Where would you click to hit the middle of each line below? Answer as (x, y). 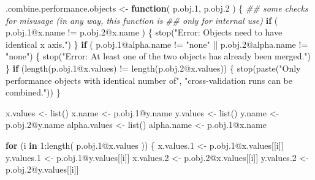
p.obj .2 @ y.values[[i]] (42, 169)
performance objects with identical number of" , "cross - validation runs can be (149, 80)
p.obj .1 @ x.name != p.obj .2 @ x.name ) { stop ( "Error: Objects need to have (144, 32)
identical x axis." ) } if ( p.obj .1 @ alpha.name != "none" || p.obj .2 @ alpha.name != (157, 44)
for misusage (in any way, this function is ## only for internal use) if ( (142, 20)
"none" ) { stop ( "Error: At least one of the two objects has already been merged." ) (158, 56)
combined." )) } (33, 92)
